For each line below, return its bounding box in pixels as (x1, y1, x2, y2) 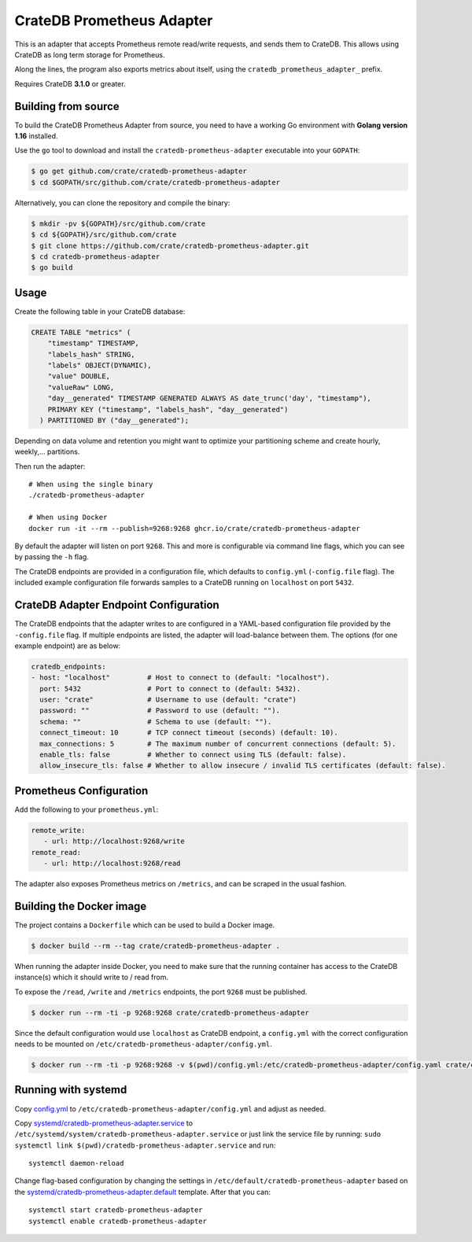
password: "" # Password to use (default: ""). (39, 706, 281, 715)
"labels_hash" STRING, (47, 350, 135, 359)
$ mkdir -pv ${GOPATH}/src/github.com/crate (31, 219, 206, 228)
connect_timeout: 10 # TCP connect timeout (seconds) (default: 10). (39, 728, 338, 737)
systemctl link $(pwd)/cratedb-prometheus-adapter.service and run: (14, 1141, 276, 1150)
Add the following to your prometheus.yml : (14, 805, 159, 814)
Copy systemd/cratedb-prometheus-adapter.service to (14, 1118, 193, 1128)
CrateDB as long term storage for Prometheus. (14, 50, 165, 59)
